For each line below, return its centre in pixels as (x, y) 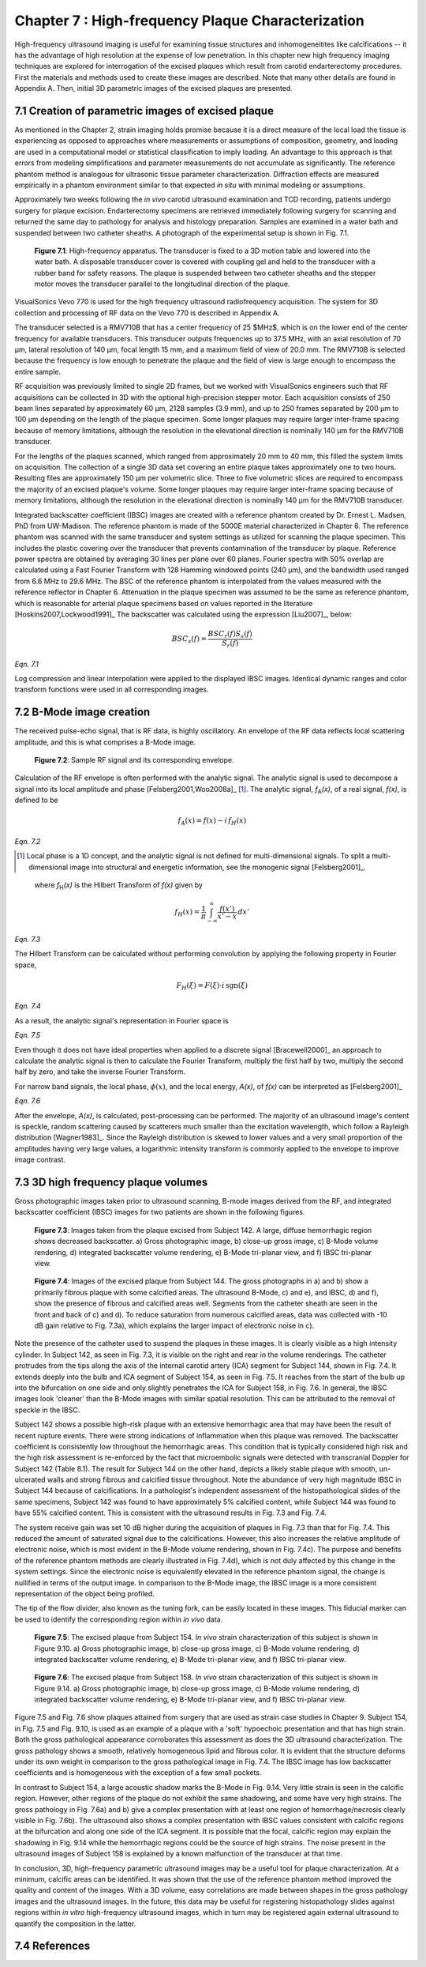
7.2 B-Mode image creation (82, 712)
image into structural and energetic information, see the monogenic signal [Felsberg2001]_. (218, 867)
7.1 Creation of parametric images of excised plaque (144, 111)
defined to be (36, 800)
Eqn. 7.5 (28, 1035)
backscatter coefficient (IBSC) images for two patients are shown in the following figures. (160, 1212)
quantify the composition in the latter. (75, 1924)
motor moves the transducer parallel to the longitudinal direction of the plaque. (162, 284)
